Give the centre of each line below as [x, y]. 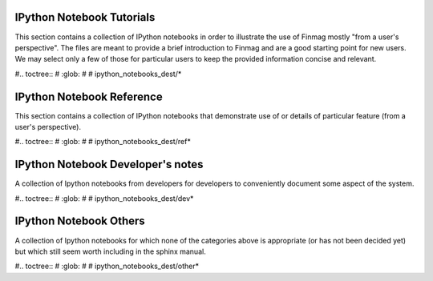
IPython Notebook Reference [89, 96]
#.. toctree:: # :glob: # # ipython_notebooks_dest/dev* [104, 198]
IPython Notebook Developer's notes [109, 165]
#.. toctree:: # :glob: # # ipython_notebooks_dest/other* [107, 266]
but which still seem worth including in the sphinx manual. [110, 251]
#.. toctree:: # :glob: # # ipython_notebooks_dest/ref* [103, 142]
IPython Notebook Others [80, 221]
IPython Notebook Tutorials [85, 17]
